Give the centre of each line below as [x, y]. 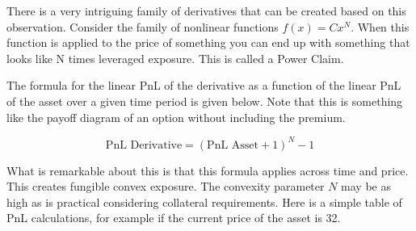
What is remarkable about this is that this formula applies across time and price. [208, 170]
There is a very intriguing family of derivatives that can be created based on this [206, 10]
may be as [366, 186]
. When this [380, 26]
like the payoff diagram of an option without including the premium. [176, 117]
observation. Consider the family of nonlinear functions [143, 26]
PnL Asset [233, 145]
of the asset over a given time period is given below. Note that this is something [205, 101]
